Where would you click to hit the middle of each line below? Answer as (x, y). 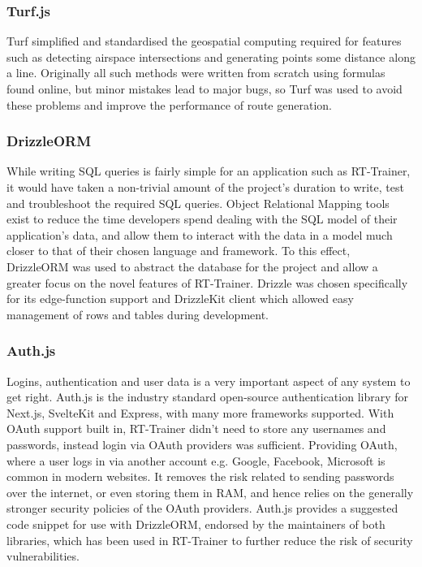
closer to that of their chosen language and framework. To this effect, (179, 251)
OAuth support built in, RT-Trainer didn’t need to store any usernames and (196, 428)
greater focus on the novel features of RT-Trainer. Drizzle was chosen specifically (207, 282)
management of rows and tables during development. (138, 314)
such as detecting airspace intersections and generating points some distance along (211, 56)
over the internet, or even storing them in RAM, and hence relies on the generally (210, 492)
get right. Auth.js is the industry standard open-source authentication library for (208, 397)
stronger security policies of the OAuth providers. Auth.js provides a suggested (202, 508)
